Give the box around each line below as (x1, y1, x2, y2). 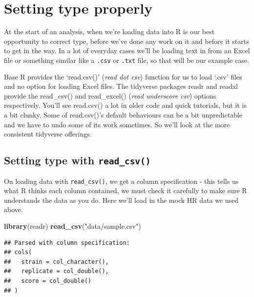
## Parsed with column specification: (4, 239, 130, 246)
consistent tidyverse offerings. (4, 129, 92, 139)
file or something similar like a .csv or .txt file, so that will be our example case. (4, 55, 249, 65)
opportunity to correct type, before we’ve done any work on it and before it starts (4, 36, 249, 46)
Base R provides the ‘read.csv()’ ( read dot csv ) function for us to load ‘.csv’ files (4, 71, 242, 81)
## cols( (4, 249, 32, 256)
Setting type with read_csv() (4, 153, 151, 168)
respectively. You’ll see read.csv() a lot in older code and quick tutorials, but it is (4, 100, 247, 110)
